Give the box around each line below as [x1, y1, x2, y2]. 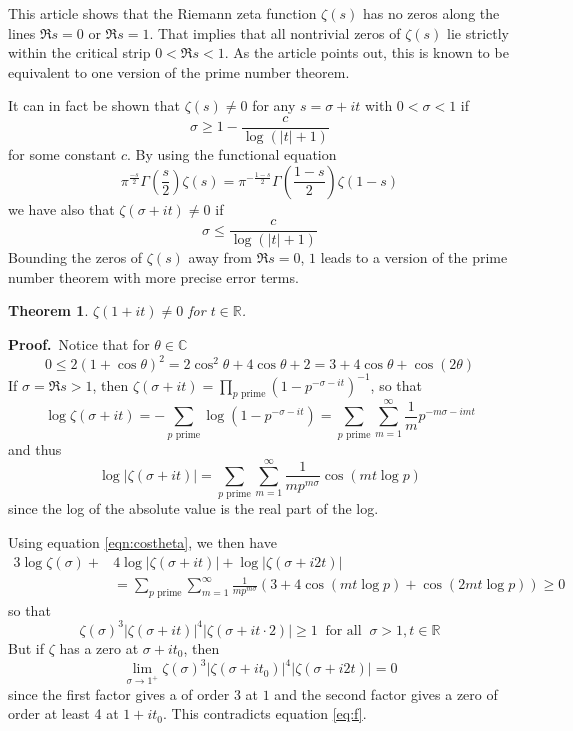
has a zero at [59, 637, 139, 658]
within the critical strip [8, 42, 151, 63]
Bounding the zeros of [8, 247, 143, 268]
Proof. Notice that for [8, 334, 150, 355]
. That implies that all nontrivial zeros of [149, 22, 401, 43]
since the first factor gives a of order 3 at [8, 683, 259, 704]
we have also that [8, 198, 115, 219]
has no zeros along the [362, 3, 500, 23]
